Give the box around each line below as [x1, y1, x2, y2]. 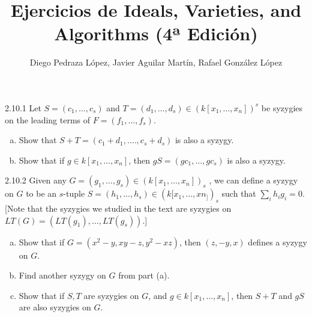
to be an [26, 187, 57, 200]
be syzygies [261, 101, 303, 114]
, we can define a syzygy [209, 174, 298, 186]
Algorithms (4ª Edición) [54, 21, 258, 46]
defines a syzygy [248, 235, 307, 248]
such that [221, 187, 256, 200]
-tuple [63, 187, 85, 200]
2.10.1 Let [5, 101, 41, 114]
